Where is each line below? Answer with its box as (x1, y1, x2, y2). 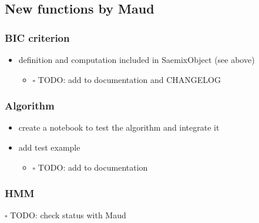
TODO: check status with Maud (10, 209, 126, 221)
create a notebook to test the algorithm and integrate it (18, 121, 220, 134)
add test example (18, 141, 80, 153)
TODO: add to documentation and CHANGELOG (38, 73, 221, 85)
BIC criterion (5, 30, 70, 45)
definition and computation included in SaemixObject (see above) (18, 54, 255, 65)
